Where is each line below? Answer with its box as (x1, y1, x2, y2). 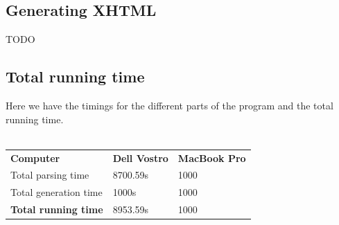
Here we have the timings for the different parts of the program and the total (6, 98, 333, 112)
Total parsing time (10, 168, 89, 182)
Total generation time (10, 185, 103, 199)
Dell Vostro (112, 150, 168, 165)
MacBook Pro (177, 150, 246, 165)
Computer (10, 150, 60, 165)
